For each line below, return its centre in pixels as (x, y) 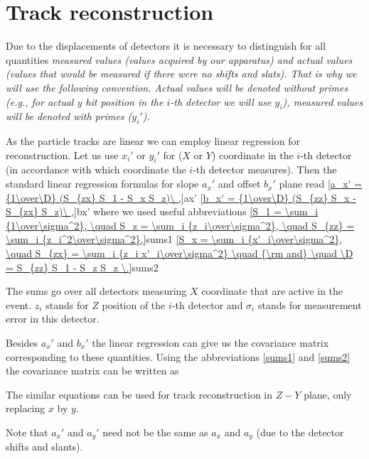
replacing (26, 408)
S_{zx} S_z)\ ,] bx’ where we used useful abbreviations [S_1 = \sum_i (162, 211)
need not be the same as (155, 432)
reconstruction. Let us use (62, 155)
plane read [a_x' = (321, 184)
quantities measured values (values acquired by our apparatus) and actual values (179, 59)
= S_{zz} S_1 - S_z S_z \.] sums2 (82, 267)
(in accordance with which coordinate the (96, 169)
